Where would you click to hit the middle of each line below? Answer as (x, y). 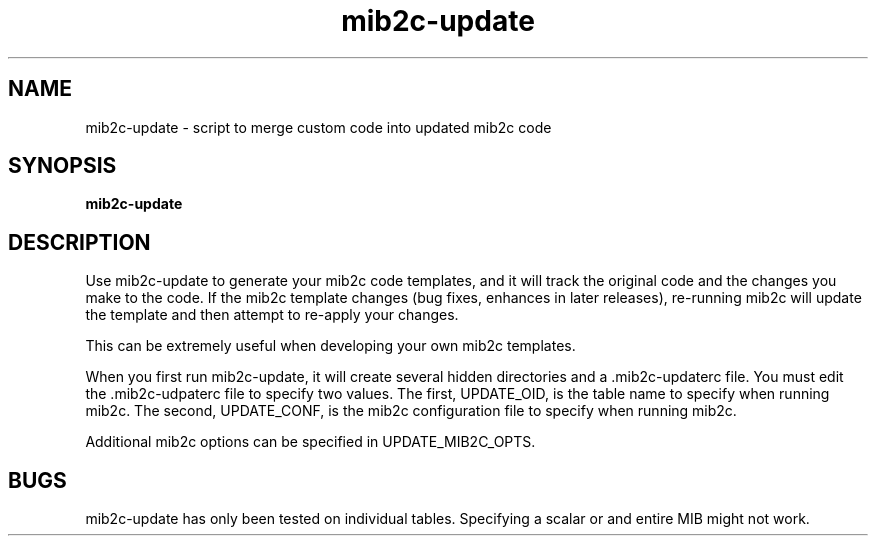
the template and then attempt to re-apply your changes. (272, 315)
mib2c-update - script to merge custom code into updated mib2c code (318, 127)
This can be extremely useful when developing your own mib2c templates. (330, 346)
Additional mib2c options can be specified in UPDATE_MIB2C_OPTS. (310, 442)
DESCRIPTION (79, 242)
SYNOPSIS (62, 166)
